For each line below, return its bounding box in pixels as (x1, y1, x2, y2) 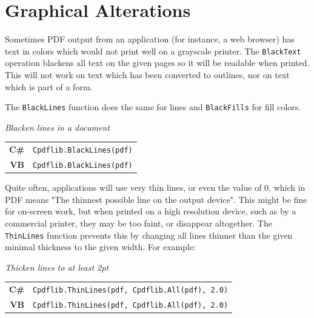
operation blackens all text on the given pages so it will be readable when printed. (5, 56, 310, 69)
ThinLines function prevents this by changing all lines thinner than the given (5, 228, 293, 241)
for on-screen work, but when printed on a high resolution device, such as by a (5, 205, 296, 217)
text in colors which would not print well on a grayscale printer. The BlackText (5, 44, 301, 57)
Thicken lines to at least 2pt (5, 260, 109, 273)
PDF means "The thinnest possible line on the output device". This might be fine (5, 193, 307, 205)
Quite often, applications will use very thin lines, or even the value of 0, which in (5, 181, 306, 194)
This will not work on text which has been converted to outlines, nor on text (5, 68, 290, 81)
